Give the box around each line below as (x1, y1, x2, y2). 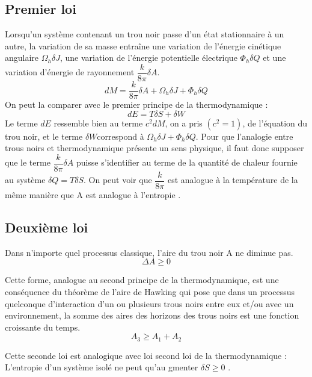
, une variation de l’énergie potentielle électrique (60, 51, 237, 64)
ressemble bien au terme (54, 116, 143, 129)
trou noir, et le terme (5, 129, 83, 142)
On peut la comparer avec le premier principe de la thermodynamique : (5, 98, 268, 111)
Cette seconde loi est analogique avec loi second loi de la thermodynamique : (5, 349, 287, 361)
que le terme (5, 156, 50, 169)
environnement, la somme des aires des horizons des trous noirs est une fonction (5, 309, 299, 322)
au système (5, 173, 46, 186)
